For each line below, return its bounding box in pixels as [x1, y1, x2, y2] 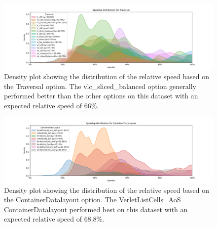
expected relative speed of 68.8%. [4, 214, 105, 224]
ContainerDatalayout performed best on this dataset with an [4, 204, 188, 214]
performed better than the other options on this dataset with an [4, 91, 198, 101]
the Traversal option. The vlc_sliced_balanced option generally [4, 81, 196, 91]
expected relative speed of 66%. [4, 100, 99, 110]
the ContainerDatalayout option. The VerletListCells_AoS [4, 194, 181, 205]
